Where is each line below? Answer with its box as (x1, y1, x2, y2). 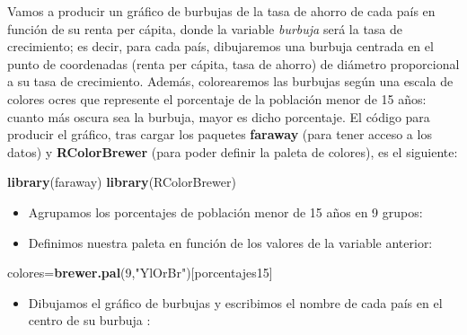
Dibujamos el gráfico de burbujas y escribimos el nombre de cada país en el (28, 293, 443, 312)
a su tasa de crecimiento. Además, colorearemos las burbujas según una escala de (7, 72, 454, 91)
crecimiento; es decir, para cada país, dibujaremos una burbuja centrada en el (7, 37, 434, 56)
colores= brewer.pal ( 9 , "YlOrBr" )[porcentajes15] (7, 263, 273, 282)
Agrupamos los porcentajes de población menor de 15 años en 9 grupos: (28, 202, 423, 221)
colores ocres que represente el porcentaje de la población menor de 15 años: (7, 89, 427, 108)
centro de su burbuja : (28, 311, 151, 330)
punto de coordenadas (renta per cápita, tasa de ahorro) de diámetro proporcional (7, 54, 460, 73)
